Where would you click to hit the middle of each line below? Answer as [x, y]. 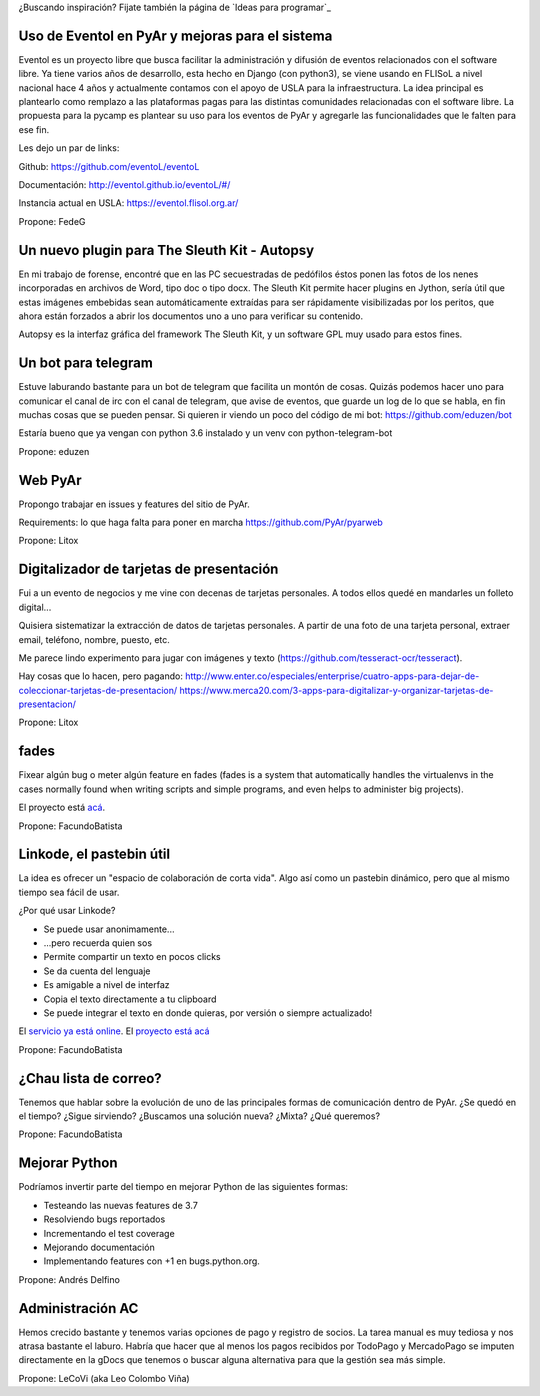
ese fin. [34, 129]
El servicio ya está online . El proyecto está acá [114, 1031]
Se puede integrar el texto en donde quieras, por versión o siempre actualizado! [208, 1012]
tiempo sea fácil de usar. [69, 892]
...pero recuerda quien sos [98, 943]
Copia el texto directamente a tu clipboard [130, 999]
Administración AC [78, 1308]
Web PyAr [50, 480]
